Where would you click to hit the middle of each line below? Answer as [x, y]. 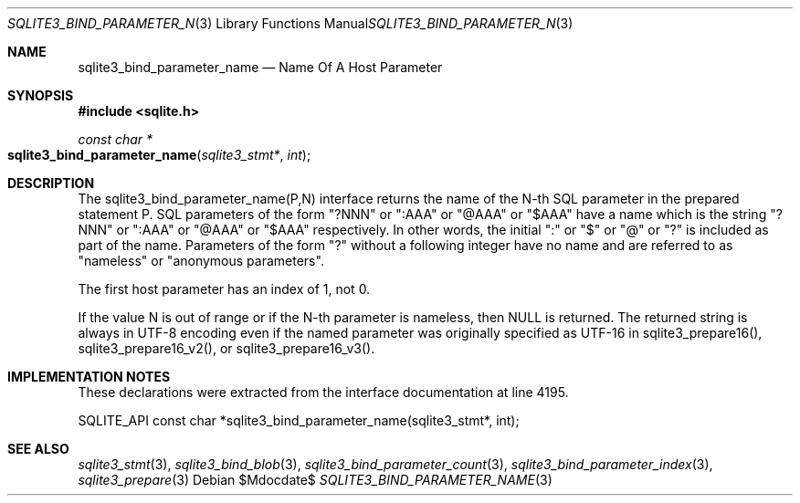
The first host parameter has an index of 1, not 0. [224, 289]
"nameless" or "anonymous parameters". [201, 261]
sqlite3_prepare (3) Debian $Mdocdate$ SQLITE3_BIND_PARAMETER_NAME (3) [315, 480]
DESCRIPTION [51, 183]
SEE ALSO [38, 449]
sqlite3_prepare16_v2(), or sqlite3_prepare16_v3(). [226, 348]
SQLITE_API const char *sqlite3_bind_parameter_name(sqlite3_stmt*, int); [299, 420]
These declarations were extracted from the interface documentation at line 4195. [323, 392]
